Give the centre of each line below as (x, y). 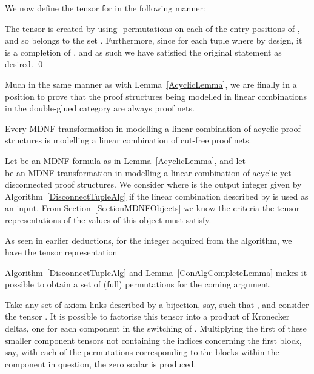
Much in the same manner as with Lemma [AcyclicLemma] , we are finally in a (151, 84)
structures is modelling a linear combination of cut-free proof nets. (128, 140)
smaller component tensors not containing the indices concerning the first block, (153, 340)
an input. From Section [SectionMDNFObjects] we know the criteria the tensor (152, 208)
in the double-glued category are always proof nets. (100, 108)
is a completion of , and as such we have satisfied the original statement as (143, 52)
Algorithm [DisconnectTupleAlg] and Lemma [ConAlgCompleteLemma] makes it (156, 272)
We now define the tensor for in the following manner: (105, 8)
